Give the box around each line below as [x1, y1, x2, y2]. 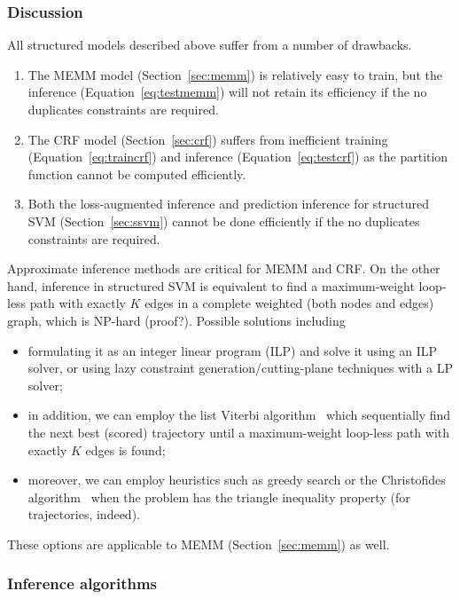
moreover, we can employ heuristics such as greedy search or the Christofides [27, 470, 446, 489]
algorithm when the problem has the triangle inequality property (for [27, 487, 410, 506]
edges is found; [85, 440, 166, 459]
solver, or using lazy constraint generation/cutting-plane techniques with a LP [27, 359, 454, 377]
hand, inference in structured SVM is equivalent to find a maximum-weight [7, 276, 415, 295]
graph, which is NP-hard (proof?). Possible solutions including [7, 311, 346, 329]
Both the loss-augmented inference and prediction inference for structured [27, 194, 429, 213]
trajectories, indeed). [27, 505, 140, 524]
